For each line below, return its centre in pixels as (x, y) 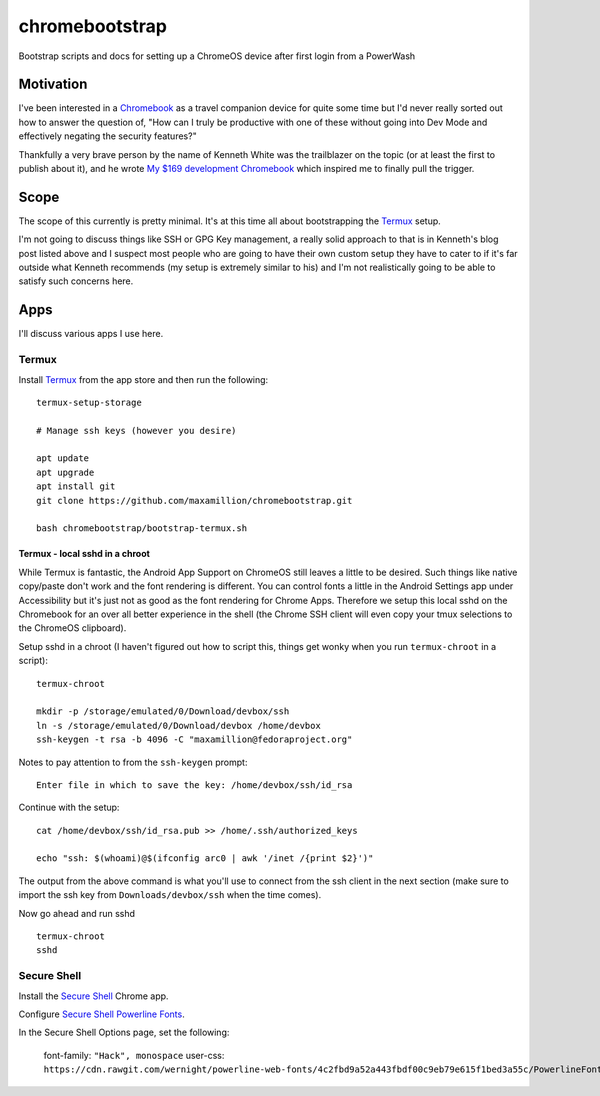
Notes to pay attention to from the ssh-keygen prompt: (133, 762)
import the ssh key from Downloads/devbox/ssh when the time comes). (170, 895)
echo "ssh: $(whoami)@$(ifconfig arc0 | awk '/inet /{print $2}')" (205, 858)
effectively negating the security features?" (107, 136)
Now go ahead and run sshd (76, 913)
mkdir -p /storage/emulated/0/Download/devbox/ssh (163, 711)
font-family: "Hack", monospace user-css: (134, 1055)
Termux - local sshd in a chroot (84, 554)
